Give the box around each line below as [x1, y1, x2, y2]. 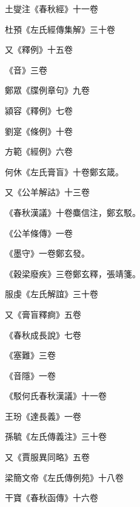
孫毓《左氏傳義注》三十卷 [5, 430, 107, 443]
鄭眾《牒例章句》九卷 [5, 84, 90, 96]
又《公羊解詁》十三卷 [5, 186, 90, 198]
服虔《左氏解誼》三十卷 [5, 287, 98, 300]
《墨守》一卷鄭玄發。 [5, 247, 90, 260]
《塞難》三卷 [5, 349, 56, 361]
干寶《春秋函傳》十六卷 [5, 491, 98, 504]
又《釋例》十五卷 [5, 43, 73, 56]
